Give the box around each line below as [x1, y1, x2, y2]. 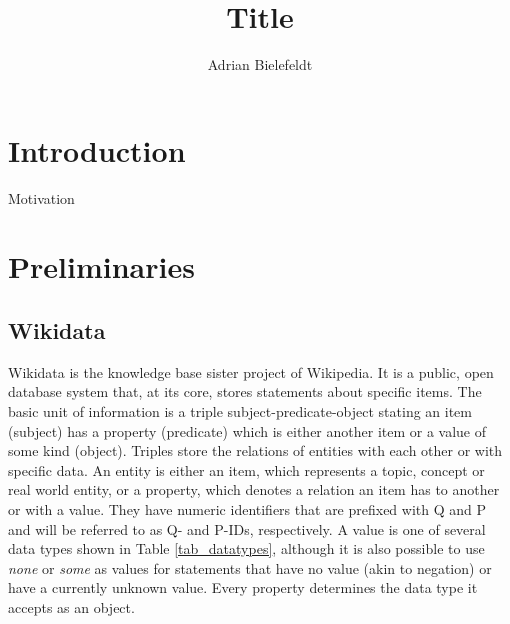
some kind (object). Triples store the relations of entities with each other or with [8, 440, 503, 461]
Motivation [8, 187, 75, 208]
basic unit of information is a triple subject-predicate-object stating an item [8, 401, 473, 422]
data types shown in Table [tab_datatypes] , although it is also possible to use [8, 538, 485, 559]
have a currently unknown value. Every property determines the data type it [8, 577, 478, 598]
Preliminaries [8, 246, 195, 287]
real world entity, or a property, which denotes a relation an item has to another [8, 479, 500, 500]
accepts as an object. [8, 596, 135, 617]
